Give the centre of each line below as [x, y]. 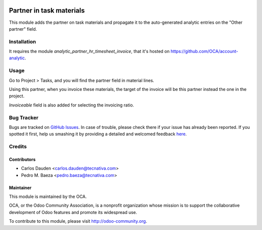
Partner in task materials [47, 10]
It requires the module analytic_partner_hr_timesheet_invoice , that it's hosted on [89, 52]
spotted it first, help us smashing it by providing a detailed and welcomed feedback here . [98, 134]
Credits [18, 147]
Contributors [22, 159]
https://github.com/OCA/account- [205, 52]
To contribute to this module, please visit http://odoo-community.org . [78, 221]
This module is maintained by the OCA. [48, 196]
